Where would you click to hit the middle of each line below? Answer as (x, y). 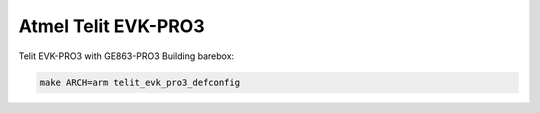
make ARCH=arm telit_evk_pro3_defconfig (139, 82)
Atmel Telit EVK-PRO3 (111, 26)
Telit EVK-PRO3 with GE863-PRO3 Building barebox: (126, 56)
